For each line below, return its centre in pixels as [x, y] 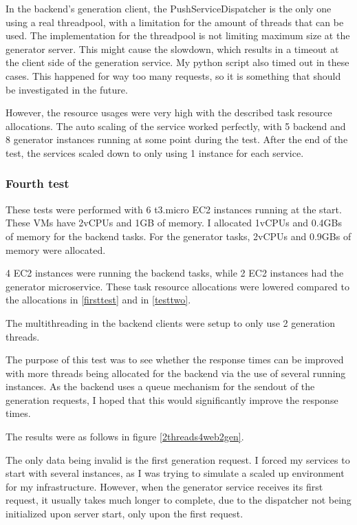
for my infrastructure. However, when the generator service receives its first [164, 486]
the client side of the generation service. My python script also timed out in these [177, 62]
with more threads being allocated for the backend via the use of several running [176, 373]
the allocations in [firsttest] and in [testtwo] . [98, 300]
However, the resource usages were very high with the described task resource [169, 112]
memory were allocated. [56, 249]
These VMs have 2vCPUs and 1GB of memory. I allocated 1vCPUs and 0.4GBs [174, 223]
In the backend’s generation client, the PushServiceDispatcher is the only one [169, 8]
